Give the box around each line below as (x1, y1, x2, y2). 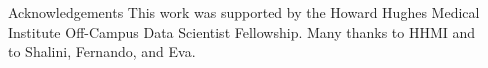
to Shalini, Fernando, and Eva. (8, 41, 196, 62)
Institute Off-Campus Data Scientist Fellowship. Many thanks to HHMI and (8, 21, 476, 42)
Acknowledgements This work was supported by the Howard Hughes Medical (8, 2, 480, 22)
